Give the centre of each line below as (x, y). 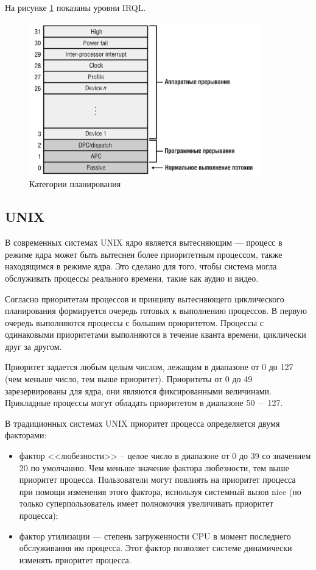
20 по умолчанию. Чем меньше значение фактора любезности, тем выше (154, 467)
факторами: (26, 435)
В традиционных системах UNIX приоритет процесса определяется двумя (142, 423)
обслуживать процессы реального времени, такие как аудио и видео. (132, 278)
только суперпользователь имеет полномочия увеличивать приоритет (146, 503)
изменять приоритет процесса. (75, 559)
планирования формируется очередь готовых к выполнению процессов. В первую (156, 311)
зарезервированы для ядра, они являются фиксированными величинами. (139, 390)
